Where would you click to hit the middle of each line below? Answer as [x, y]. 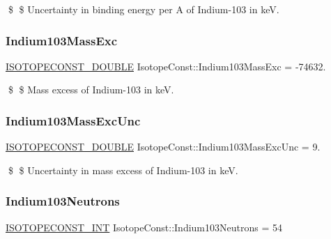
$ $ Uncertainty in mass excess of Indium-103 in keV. [123, 170]
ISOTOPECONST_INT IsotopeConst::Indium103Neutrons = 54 [144, 227]
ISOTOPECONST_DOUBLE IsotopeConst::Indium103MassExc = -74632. [166, 66]
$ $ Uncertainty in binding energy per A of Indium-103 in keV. [144, 9]
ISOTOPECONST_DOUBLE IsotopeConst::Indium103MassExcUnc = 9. [163, 147]
